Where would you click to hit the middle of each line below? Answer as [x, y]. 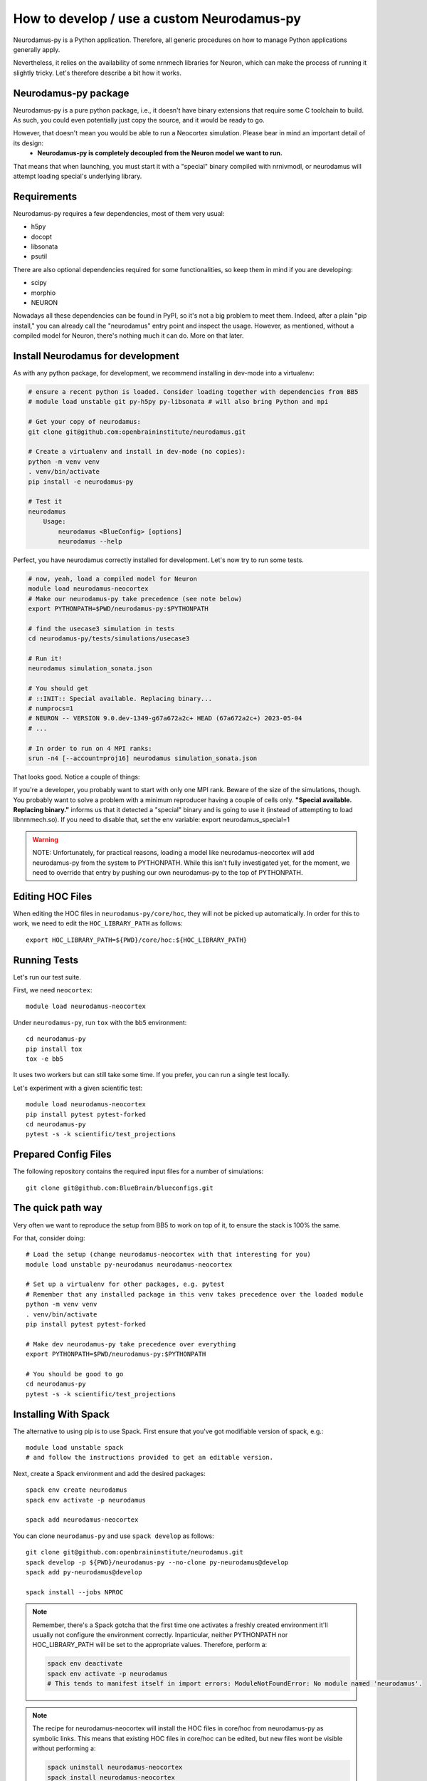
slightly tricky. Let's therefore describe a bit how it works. [97, 73]
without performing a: [64, 1748]
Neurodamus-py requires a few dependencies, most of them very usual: [119, 213]
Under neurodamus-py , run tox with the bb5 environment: [100, 1022]
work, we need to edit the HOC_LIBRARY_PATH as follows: [98, 923]
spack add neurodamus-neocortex [82, 1520]
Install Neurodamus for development [96, 356]
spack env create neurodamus [77, 1490]
